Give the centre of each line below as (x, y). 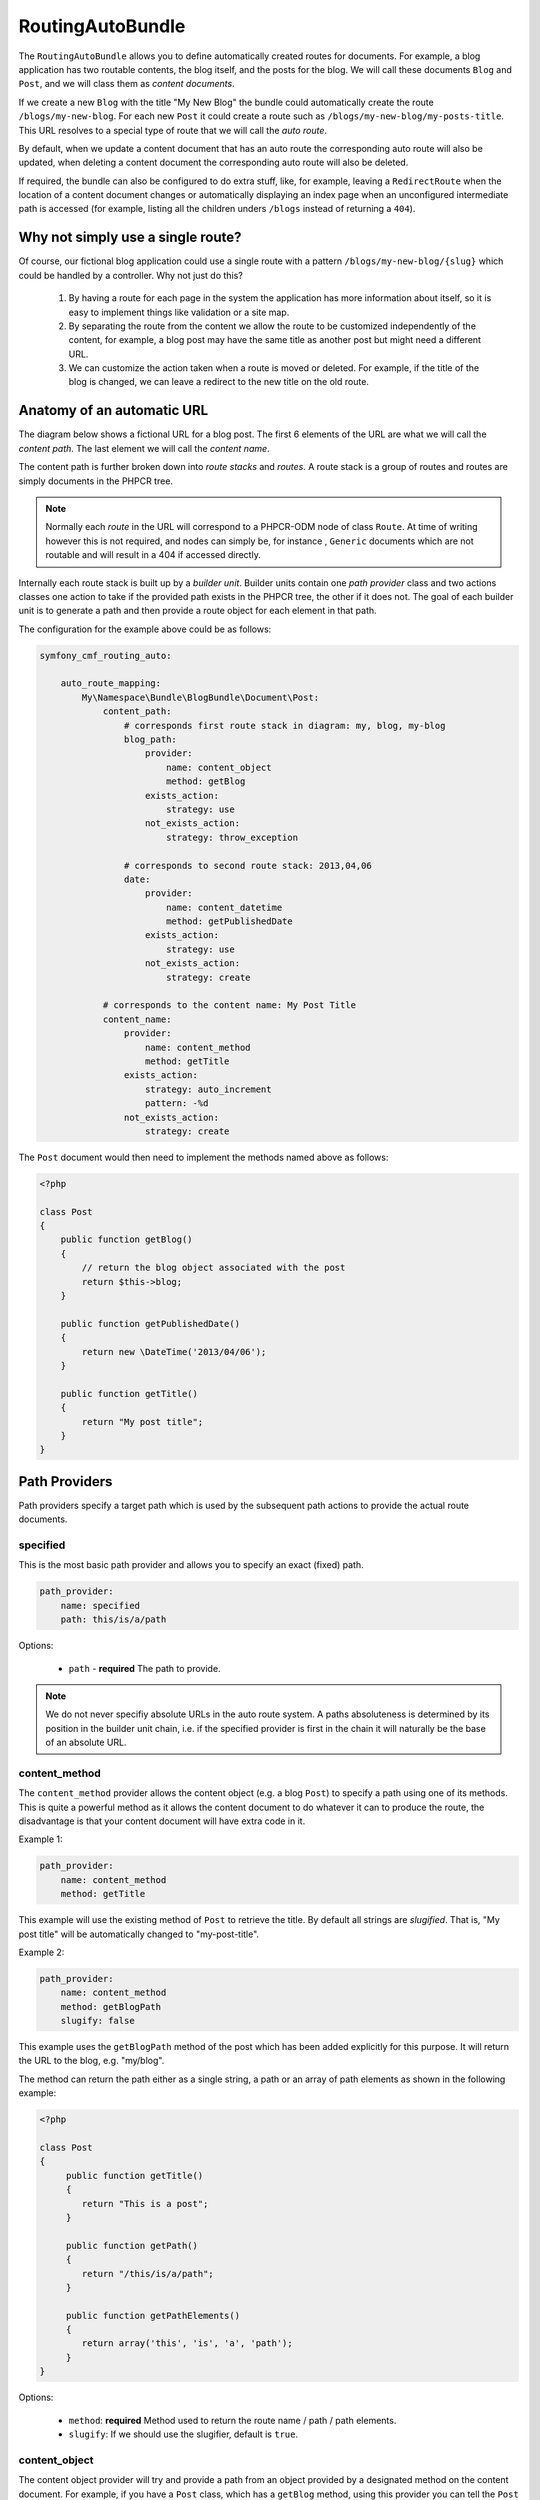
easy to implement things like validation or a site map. (179, 312)
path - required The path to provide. (144, 1668)
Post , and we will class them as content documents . (126, 84)
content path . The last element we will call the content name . (144, 448)
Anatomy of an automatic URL (113, 410)
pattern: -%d (177, 1103)
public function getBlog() (127, 1239)
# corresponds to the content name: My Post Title (229, 1005)
